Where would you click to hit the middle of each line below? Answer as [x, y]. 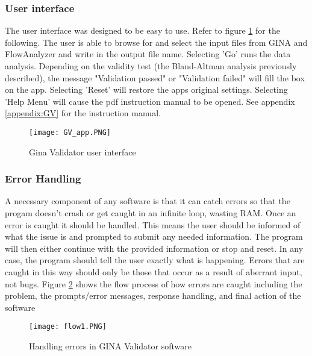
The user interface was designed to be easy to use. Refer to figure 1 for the [142, 30]
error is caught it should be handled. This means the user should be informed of [153, 224]
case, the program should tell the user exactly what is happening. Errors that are [155, 260]
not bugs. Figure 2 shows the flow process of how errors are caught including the [154, 283]
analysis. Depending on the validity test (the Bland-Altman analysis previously [151, 66]
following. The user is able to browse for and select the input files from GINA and [156, 42]
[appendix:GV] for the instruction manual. [83, 113]
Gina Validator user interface [83, 151]
